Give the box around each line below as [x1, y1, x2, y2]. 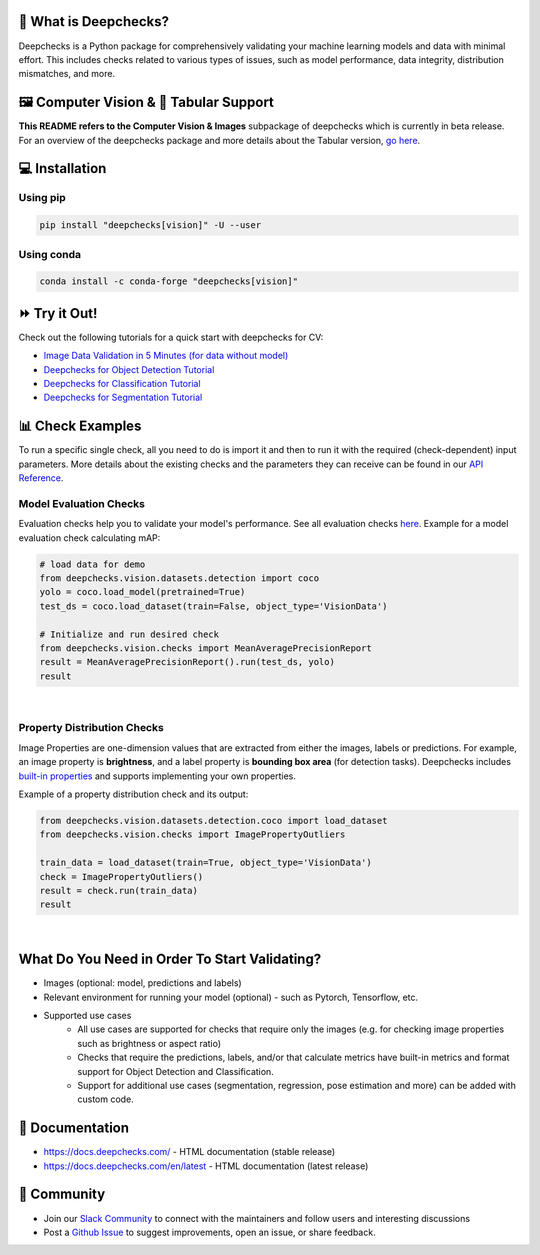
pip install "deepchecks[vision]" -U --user [39, 220, 262, 231]
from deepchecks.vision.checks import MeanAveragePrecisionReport [39, 642, 372, 654]
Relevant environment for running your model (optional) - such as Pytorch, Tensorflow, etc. [43, 991, 419, 1003]
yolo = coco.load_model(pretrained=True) [39, 586, 246, 598]
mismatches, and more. [18, 68, 115, 80]
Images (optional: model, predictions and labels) [43, 977, 242, 989]
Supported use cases [43, 1009, 132, 1021]
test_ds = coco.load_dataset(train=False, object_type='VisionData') [39, 600, 388, 612]
